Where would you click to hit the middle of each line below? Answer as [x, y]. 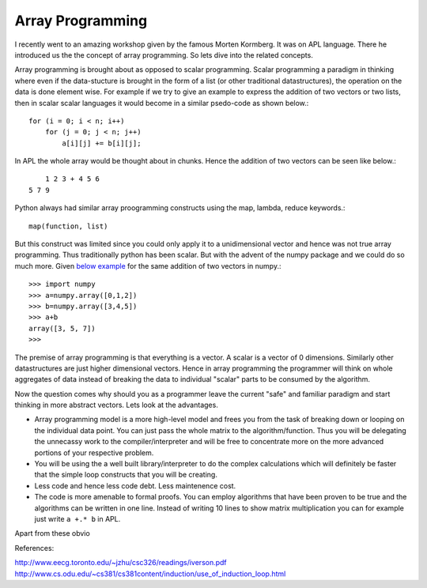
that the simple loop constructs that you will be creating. [126, 475]
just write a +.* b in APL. [77, 519]
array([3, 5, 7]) [62, 328]
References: [34, 548]
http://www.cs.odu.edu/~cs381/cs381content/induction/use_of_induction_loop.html [150, 574]
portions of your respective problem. [94, 452]
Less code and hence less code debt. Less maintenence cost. [135, 485]
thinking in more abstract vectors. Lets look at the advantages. [117, 405]
